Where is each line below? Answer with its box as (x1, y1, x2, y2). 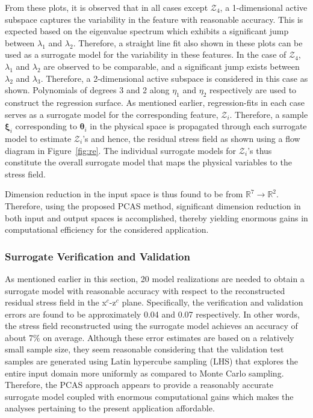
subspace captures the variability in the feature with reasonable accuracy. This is (5, 13, 303, 25)
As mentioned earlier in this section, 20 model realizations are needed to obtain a (5, 272, 305, 284)
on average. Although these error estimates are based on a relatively (43, 331, 294, 343)
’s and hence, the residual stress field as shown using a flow (82, 132, 300, 144)
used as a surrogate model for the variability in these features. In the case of (5, 48, 287, 61)
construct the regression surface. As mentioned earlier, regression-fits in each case (5, 96, 305, 108)
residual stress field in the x (5, 296, 107, 309)
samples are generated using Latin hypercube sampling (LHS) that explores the (5, 355, 299, 367)
